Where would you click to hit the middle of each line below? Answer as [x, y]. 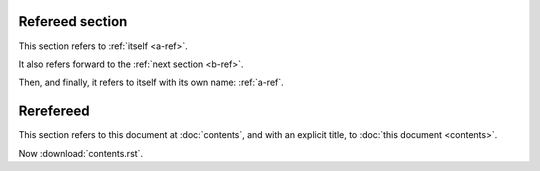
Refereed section [73, 21]
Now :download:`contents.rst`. [81, 153]
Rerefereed [54, 111]
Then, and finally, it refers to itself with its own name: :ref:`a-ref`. [151, 82]
